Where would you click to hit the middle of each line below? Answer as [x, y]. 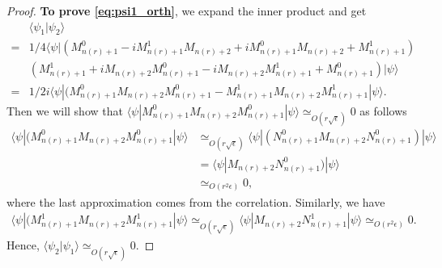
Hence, [23, 245]
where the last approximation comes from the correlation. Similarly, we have [196, 201]
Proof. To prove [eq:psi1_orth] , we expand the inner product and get [187, 10]
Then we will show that [65, 110]
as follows [383, 110]
